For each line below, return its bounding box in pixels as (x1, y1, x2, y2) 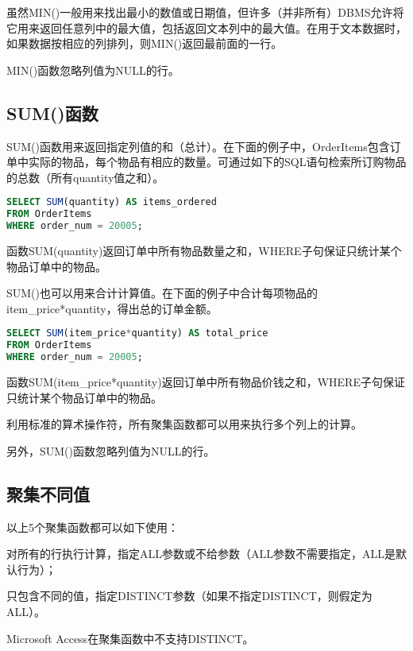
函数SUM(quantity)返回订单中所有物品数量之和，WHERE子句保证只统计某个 (6, 242, 402, 258)
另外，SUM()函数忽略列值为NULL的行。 (6, 442, 215, 459)
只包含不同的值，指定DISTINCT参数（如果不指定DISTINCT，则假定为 (6, 587, 372, 604)
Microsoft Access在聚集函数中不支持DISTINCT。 (6, 630, 254, 646)
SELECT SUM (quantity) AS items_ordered (6, 196, 217, 208)
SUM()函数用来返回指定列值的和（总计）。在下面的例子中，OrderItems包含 (6, 138, 390, 154)
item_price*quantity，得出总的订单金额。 (6, 300, 218, 316)
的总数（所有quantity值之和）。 (6, 169, 164, 185)
